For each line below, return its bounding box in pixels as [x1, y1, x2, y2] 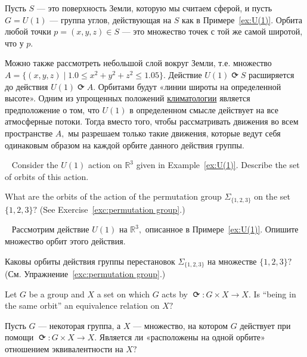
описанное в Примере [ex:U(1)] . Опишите [145, 223, 299, 235]
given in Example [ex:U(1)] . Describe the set [136, 159, 300, 171]
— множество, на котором [133, 319, 228, 331]
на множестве [207, 254, 257, 267]
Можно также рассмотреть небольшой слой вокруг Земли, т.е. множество [5, 57, 272, 69]
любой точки [5, 25, 51, 38]
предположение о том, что [5, 103, 100, 116]
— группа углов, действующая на [49, 13, 172, 26]
